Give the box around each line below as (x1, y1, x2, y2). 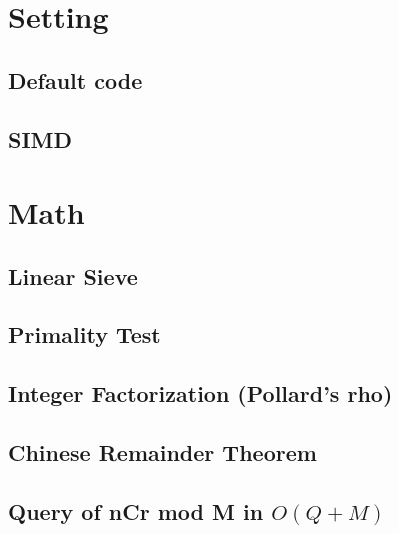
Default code (8, 64, 143, 95)
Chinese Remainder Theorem (8, 437, 317, 468)
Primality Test (8, 319, 161, 350)
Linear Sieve (8, 260, 138, 291)
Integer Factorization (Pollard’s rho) (8, 378, 393, 409)
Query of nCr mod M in (8, 495, 264, 526)
